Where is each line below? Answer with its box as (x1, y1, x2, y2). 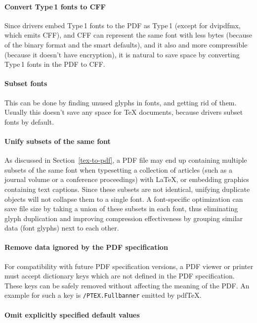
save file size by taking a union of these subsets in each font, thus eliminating (4, 203, 238, 214)
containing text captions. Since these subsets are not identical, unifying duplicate (4, 184, 250, 194)
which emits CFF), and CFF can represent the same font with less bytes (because (4, 30, 253, 40)
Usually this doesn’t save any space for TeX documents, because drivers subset (4, 107, 243, 117)
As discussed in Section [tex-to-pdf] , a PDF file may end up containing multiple (4, 155, 247, 165)
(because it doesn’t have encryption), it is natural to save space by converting (4, 49, 240, 59)
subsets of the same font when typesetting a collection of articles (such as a (4, 164, 233, 175)
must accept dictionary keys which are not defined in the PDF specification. (4, 271, 235, 281)
